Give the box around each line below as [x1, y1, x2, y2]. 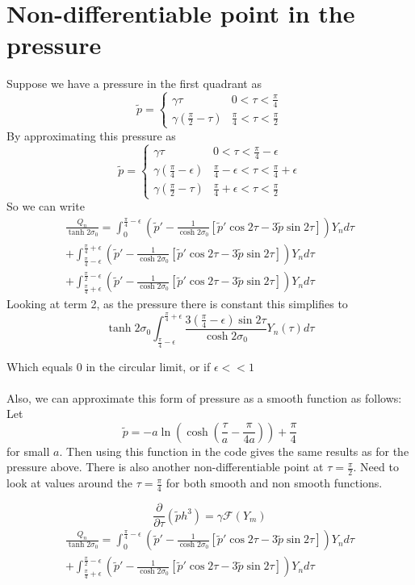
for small [6, 442, 50, 459]
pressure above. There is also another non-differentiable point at [6, 458, 324, 475]
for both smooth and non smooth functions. [166, 474, 383, 491]
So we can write [6, 198, 85, 215]
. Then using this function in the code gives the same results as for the [59, 442, 409, 459]
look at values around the [6, 474, 133, 491]
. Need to [353, 458, 399, 475]
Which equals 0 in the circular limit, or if [6, 357, 211, 374]
